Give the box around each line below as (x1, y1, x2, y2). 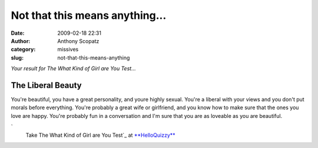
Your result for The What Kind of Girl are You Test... (11, 65, 136, 72)
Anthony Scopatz (57, 37, 100, 44)
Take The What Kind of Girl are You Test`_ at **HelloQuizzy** (25, 131, 176, 139)
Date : (11, 29, 25, 37)
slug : (11, 54, 24, 61)
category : (11, 46, 36, 53)
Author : (11, 37, 31, 44)
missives (57, 46, 79, 53)
